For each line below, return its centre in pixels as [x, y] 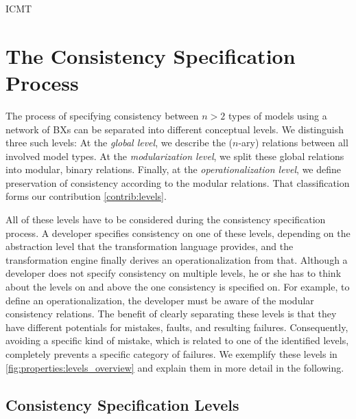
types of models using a [277, 115]
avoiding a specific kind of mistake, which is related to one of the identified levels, [177, 340]
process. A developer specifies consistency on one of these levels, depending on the [178, 233]
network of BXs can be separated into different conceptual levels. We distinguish [175, 129]
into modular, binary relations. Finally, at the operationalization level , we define [174, 169]
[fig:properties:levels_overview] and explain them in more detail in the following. [175, 367]
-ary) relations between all [293, 143]
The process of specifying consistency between [102, 115]
